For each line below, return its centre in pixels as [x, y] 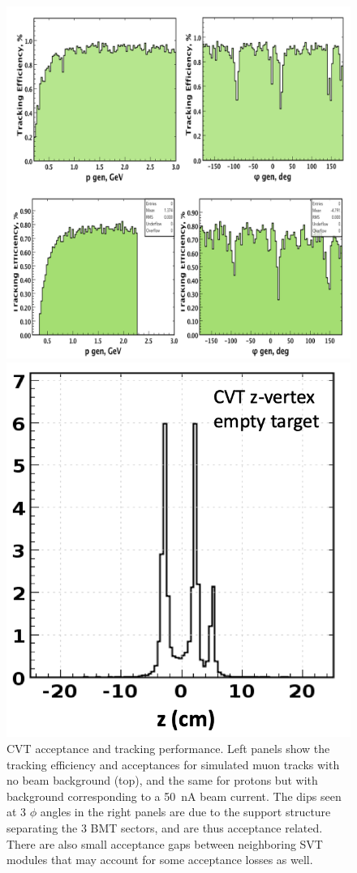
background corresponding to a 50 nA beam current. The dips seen [174, 796]
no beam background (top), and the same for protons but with [162, 780]
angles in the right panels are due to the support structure [185, 812]
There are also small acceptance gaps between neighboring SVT [165, 843]
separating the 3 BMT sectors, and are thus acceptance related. [165, 827]
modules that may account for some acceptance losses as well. [160, 860]
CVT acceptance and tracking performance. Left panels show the [168, 749]
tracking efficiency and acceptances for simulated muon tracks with [173, 764]
